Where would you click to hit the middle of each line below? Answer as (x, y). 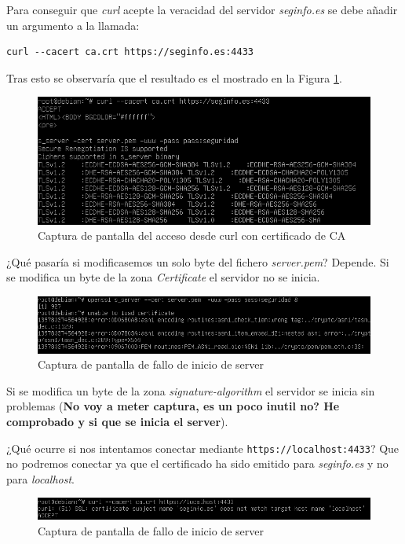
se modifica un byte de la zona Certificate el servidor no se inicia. (163, 277)
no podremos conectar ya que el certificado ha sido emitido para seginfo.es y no (197, 463)
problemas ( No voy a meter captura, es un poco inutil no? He (173, 406)
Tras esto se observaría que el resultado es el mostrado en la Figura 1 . (174, 77)
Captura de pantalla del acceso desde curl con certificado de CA (192, 235)
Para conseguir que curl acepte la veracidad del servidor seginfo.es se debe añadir (202, 9)
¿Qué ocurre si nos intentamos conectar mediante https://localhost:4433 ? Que (203, 448)
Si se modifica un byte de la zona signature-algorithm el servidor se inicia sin (191, 390)
